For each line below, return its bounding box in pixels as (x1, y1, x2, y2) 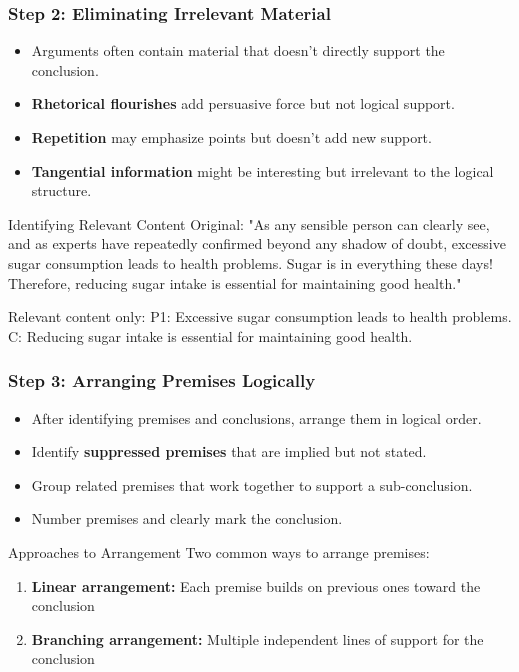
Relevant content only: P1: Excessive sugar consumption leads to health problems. (8, 306, 512, 327)
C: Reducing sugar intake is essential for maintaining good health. (8, 325, 413, 346)
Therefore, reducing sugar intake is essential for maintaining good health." (8, 272, 462, 293)
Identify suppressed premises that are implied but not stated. (31, 441, 427, 462)
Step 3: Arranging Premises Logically (8, 368, 316, 393)
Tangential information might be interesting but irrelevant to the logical (31, 160, 494, 181)
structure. (31, 180, 92, 201)
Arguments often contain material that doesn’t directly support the (31, 40, 445, 61)
